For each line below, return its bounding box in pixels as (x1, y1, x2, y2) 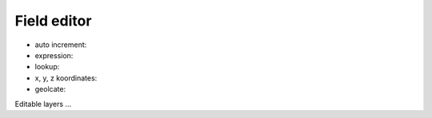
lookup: (34, 62, 60, 72)
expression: (34, 50, 74, 60)
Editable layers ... (14, 99, 72, 108)
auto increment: (34, 40, 87, 49)
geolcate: (34, 85, 66, 94)
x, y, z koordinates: (34, 73, 98, 83)
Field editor (14, 12, 92, 29)
